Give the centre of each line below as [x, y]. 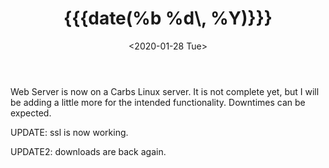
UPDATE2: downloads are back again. [88, 151]
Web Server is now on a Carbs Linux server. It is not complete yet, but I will [165, 91]
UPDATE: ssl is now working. [69, 132]
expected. [31, 113]
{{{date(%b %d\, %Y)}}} [168, 18]
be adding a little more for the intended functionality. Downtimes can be [158, 102]
